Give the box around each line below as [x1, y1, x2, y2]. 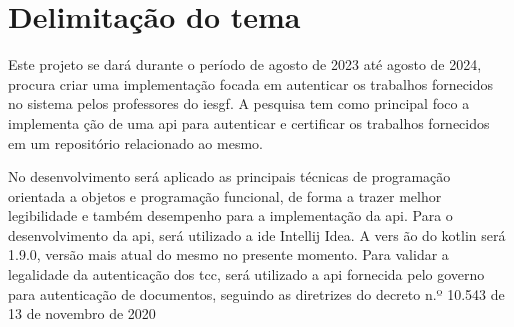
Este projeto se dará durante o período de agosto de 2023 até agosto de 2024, [8, 54, 482, 75]
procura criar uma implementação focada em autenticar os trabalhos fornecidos [8, 73, 494, 94]
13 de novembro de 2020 [8, 303, 156, 324]
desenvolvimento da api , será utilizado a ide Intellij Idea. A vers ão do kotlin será [8, 224, 506, 245]
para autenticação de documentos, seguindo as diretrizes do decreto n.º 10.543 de [8, 283, 505, 304]
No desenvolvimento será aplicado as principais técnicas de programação [8, 166, 451, 187]
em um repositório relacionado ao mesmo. [8, 132, 263, 153]
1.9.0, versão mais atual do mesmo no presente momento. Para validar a [8, 244, 449, 265]
